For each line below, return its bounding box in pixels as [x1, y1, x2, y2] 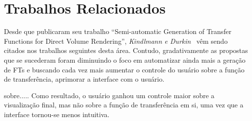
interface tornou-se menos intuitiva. [4, 109, 110, 119]
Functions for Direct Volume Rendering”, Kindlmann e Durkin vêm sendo [4, 35, 228, 46]
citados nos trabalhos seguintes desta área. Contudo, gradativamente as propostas [4, 45, 248, 55]
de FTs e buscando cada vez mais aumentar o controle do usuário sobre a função [4, 64, 245, 74]
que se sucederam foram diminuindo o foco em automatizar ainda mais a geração [4, 54, 246, 65]
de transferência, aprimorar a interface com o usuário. [4, 74, 165, 84]
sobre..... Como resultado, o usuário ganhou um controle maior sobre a [4, 90, 214, 100]
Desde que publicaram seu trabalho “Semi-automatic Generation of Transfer [4, 26, 232, 36]
